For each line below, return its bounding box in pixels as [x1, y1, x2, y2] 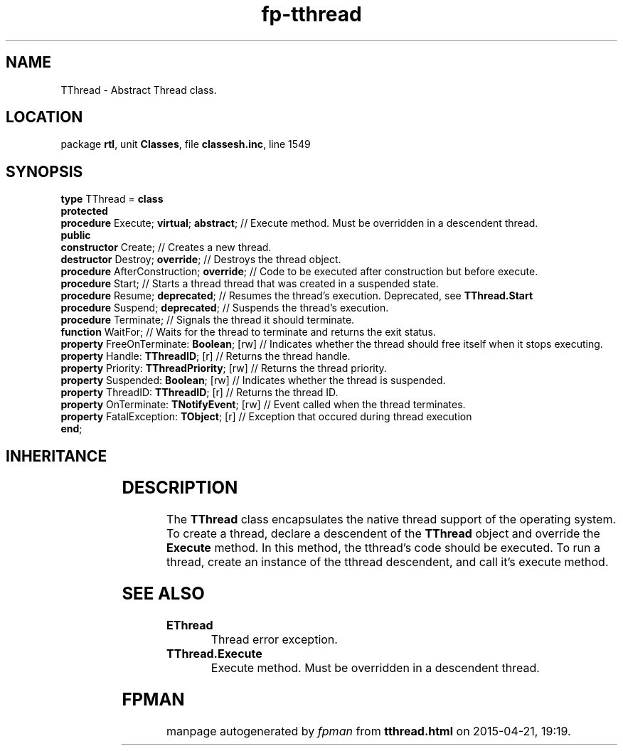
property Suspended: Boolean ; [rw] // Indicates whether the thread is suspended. [60, 374, 446, 387]
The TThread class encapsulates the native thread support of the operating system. [166, 512, 617, 527]
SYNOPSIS [6, 162, 83, 181]
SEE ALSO [122, 582, 205, 604]
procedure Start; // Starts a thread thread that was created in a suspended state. [60, 277, 439, 290]
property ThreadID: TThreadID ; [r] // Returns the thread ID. [60, 386, 339, 399]
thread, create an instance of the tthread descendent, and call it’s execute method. [166, 555, 609, 570]
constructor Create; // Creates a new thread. [60, 241, 272, 254]
